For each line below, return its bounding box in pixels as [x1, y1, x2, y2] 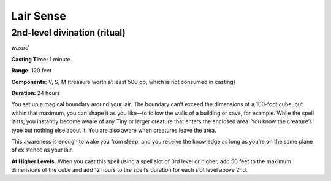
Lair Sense [11, 9, 67, 23]
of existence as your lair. [11, 146, 74, 153]
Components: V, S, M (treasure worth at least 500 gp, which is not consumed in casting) [11, 78, 236, 85]
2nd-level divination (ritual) [11, 27, 126, 38]
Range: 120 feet [11, 67, 52, 74]
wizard [11, 44, 29, 52]
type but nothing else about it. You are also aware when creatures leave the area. [11, 126, 217, 134]
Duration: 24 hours [11, 89, 61, 96]
